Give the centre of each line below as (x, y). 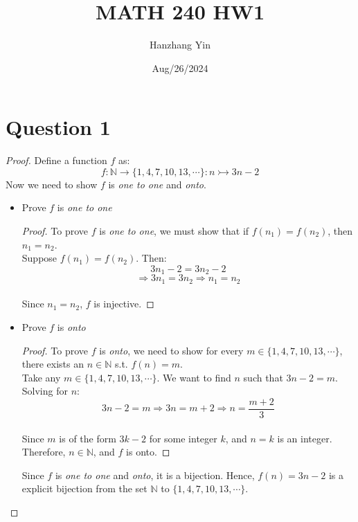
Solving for (45, 391)
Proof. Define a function (56, 160)
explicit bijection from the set (84, 488)
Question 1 (58, 127)
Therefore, (44, 452)
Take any (41, 377)
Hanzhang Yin (180, 45)
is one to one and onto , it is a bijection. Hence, (155, 475)
